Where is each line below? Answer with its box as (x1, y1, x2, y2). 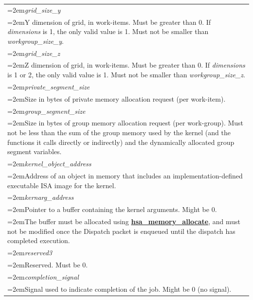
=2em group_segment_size (7, 106, 86, 116)
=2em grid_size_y (7, 4, 61, 15)
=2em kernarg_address (7, 192, 74, 202)
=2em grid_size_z (7, 48, 60, 58)
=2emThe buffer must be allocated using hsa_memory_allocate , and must (7, 216, 241, 227)
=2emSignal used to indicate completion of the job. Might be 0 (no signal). (7, 283, 232, 294)
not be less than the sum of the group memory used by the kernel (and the (7, 127, 231, 138)
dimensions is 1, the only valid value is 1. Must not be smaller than (7, 26, 209, 36)
